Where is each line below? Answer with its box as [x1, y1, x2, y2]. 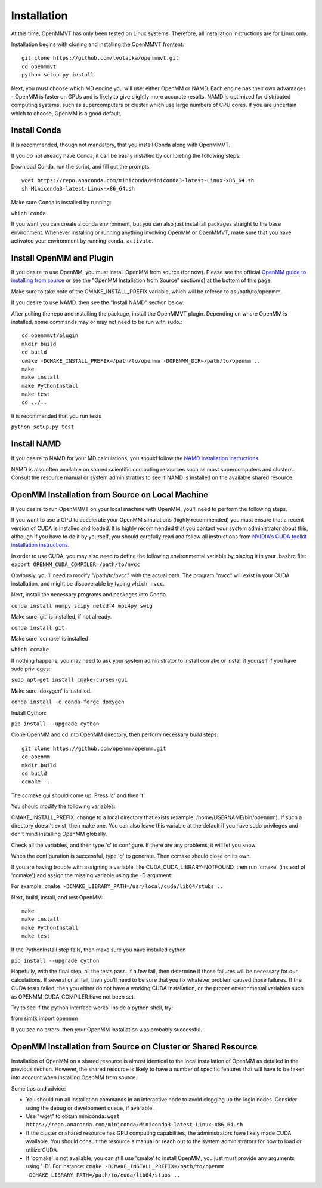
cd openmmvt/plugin [21, 332, 79, 339]
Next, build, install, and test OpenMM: [11, 893, 104, 901]
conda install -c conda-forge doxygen [11, 699, 125, 705]
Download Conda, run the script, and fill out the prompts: [11, 163, 151, 170]
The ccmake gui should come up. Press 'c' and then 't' [11, 792, 145, 799]
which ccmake [11, 646, 49, 653]
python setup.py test [11, 424, 75, 430]
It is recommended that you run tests [11, 412, 102, 420]
